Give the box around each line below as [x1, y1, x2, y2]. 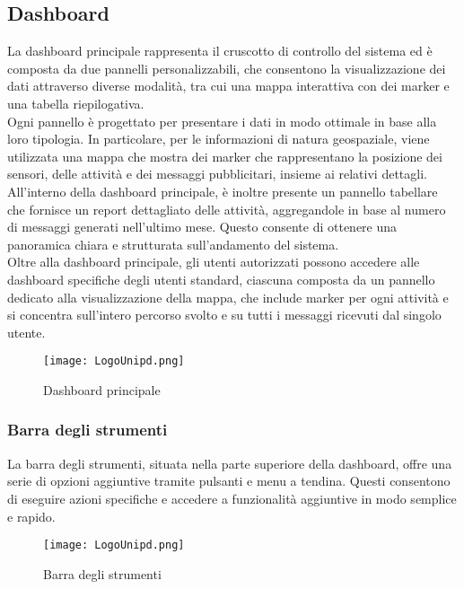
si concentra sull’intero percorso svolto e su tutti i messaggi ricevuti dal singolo [7, 305, 442, 324]
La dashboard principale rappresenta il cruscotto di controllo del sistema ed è [7, 41, 433, 60]
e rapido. [7, 506, 56, 525]
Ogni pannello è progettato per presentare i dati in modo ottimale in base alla [7, 111, 437, 130]
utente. [7, 322, 46, 341]
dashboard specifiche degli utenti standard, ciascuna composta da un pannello [7, 269, 435, 288]
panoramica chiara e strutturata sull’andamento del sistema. [7, 234, 339, 253]
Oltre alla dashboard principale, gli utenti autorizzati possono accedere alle [7, 252, 420, 271]
